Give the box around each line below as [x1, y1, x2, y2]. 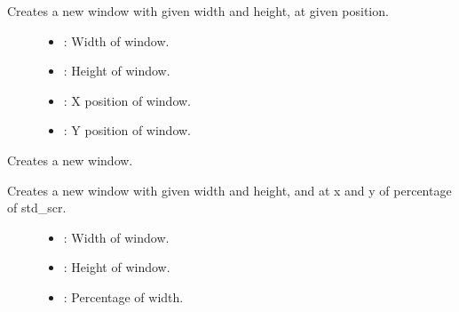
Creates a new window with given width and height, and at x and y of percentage [7, 180, 452, 199]
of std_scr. [7, 198, 67, 217]
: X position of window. [63, 91, 192, 109]
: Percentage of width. [63, 287, 184, 306]
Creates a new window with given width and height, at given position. [7, 2, 389, 20]
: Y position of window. [63, 121, 192, 140]
